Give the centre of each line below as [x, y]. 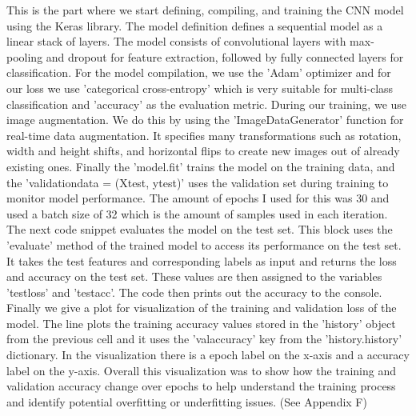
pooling [25, 56]
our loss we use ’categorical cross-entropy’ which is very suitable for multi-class [200, 88]
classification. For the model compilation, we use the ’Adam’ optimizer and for [199, 72]
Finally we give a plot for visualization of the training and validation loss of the [202, 308]
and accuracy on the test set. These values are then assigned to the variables [194, 276]
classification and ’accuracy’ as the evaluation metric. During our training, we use [207, 104]
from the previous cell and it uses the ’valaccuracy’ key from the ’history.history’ [204, 339]
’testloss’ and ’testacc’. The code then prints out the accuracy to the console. [194, 292]
